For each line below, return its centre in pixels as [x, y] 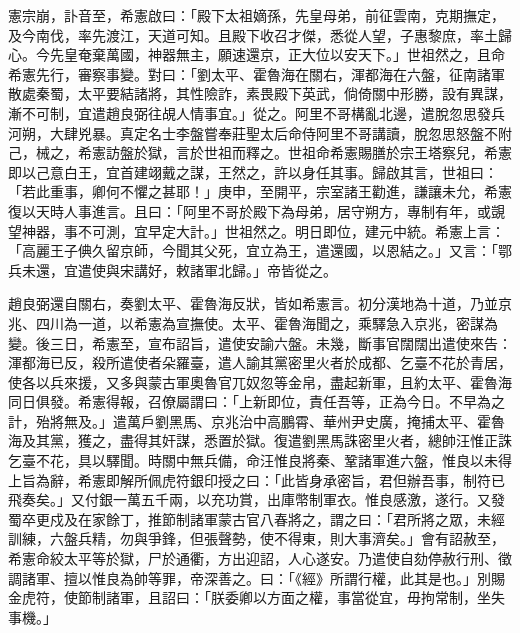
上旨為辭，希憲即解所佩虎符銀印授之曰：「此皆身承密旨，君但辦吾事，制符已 [256, 479]
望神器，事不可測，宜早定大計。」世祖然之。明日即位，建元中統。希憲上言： [256, 230]
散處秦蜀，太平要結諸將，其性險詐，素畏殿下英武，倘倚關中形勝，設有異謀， [260, 93]
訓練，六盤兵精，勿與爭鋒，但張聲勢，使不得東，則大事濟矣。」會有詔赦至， [256, 538]
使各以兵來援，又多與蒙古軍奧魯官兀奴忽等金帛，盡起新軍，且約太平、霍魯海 [260, 381]
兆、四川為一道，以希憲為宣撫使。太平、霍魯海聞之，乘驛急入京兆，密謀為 [253, 322]
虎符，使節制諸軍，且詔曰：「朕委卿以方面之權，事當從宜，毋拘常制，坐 [256, 597]
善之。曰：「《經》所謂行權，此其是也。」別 [354, 577]
